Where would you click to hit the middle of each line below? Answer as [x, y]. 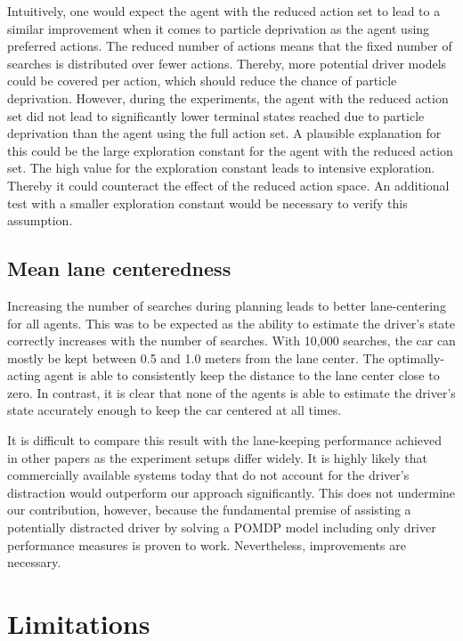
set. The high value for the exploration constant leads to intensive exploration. [221, 168]
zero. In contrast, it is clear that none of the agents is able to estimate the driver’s [231, 392]
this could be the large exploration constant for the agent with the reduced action [230, 150]
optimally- [416, 357]
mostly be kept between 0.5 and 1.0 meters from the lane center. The [196, 357]
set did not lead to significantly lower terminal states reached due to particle [216, 115]
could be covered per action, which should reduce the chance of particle [202, 81]
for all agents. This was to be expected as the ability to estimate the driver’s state [231, 323]
